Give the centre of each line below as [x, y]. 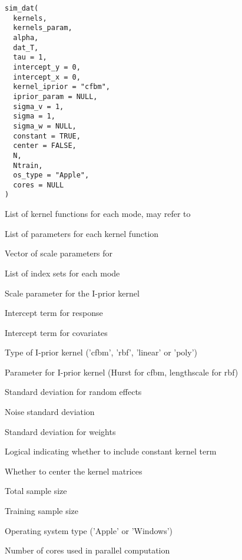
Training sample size [42, 511]
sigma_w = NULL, [45, 126]
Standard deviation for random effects [73, 392]
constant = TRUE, [47, 136]
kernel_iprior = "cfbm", [62, 87]
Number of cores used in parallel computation [87, 550]
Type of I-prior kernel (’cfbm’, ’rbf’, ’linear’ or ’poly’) [101, 352]
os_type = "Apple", [51, 175]
